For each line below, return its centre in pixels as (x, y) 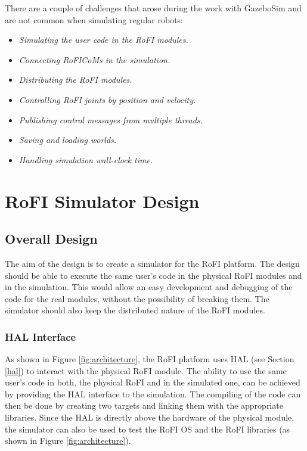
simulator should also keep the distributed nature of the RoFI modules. (135, 310)
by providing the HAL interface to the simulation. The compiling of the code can (153, 394)
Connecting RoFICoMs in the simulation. (94, 59)
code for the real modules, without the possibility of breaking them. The (137, 298)
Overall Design (51, 239)
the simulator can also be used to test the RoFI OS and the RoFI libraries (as (148, 429)
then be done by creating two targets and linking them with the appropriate (144, 405)
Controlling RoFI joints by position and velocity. (107, 99)
